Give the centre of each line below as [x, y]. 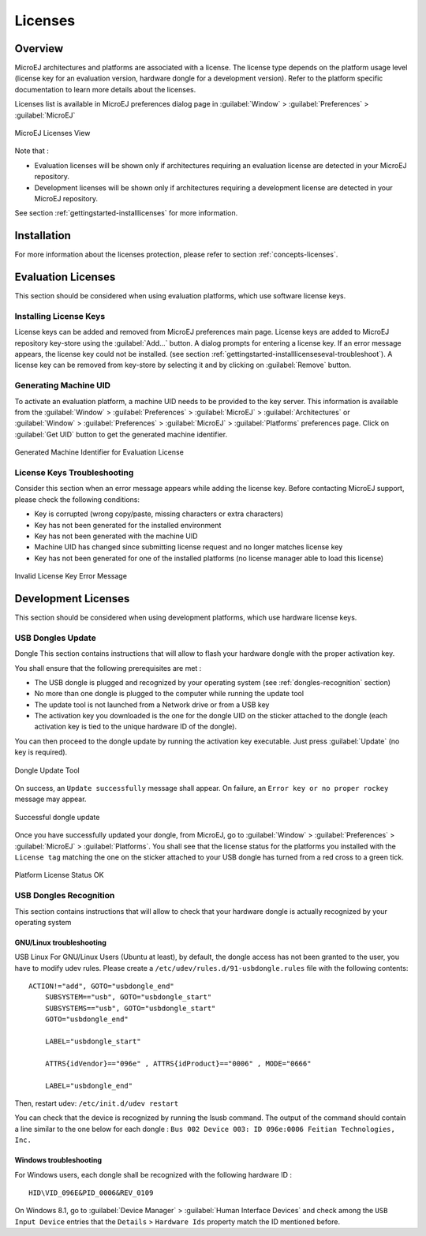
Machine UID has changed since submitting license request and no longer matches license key [189, 547]
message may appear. [50, 799]
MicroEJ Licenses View [52, 133]
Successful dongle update [57, 817]
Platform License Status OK [59, 875]
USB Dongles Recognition [65, 896]
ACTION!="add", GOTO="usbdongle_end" [102, 986]
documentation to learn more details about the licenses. [105, 89]
